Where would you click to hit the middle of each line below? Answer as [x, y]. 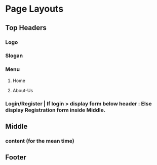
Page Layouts [34, 9]
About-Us [23, 90]
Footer [16, 158]
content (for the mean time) [40, 141]
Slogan [14, 56]
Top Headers [26, 28]
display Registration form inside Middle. [55, 110]
